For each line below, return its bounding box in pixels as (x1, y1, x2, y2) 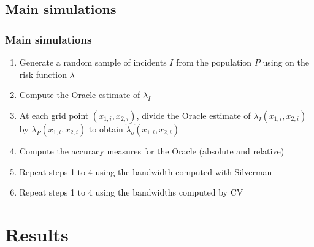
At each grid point (19, 108, 89, 121)
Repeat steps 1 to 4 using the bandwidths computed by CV (19, 186, 243, 199)
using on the (262, 56, 310, 68)
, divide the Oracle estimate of (136, 108, 251, 121)
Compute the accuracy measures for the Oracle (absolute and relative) (19, 145, 285, 157)
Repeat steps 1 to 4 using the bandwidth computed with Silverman (19, 165, 272, 178)
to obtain (88, 123, 123, 135)
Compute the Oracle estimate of (19, 88, 140, 101)
